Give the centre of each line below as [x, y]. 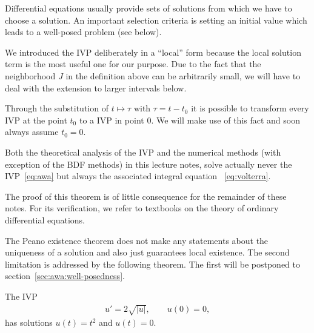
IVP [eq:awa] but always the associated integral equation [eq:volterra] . [138, 176]
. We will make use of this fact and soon [225, 120]
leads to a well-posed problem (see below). [83, 32]
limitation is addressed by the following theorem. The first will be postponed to [153, 264]
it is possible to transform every [250, 108]
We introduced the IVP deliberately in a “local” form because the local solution [153, 52]
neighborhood [30, 75]
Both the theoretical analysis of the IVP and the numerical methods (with [143, 152]
